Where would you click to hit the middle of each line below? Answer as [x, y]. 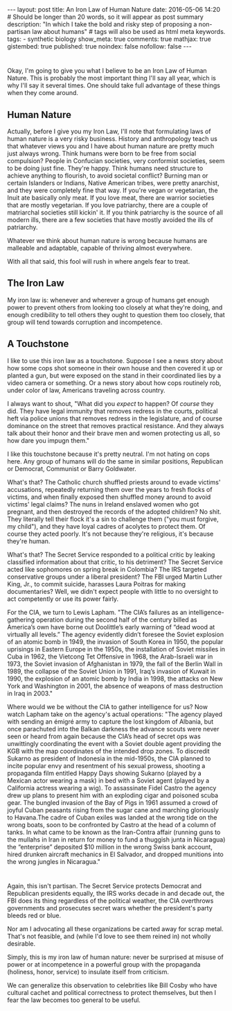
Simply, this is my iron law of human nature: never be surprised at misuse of [115, 957]
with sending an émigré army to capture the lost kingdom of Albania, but [110, 721]
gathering [21, 620]
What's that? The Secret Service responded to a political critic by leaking [111, 554]
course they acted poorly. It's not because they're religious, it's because [110, 534]
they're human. [29, 541]
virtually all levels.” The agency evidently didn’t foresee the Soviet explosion [115, 634]
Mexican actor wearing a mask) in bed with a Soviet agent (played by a [108, 780]
